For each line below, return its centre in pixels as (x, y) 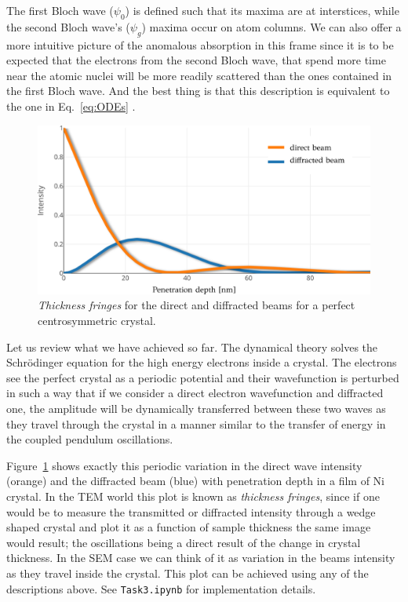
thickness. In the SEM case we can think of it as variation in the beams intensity (201, 558)
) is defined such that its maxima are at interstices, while (262, 10)
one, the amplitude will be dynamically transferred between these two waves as (196, 409)
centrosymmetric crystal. (97, 321)
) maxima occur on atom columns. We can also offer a (271, 26)
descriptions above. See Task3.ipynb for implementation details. (161, 588)
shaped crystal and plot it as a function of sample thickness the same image (189, 527)
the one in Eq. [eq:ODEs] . (71, 106)
